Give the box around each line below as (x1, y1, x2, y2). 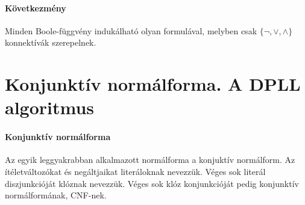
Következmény (5, 1, 66, 14)
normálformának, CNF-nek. (5, 189, 107, 201)
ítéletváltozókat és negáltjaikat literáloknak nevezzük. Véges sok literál (5, 165, 266, 177)
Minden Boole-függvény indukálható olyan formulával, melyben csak (5, 24, 257, 37)
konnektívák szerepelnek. (5, 36, 96, 49)
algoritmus (5, 95, 95, 120)
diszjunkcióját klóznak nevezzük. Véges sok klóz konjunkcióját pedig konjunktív (5, 177, 299, 189)
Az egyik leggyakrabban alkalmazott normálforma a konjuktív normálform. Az (5, 153, 295, 166)
